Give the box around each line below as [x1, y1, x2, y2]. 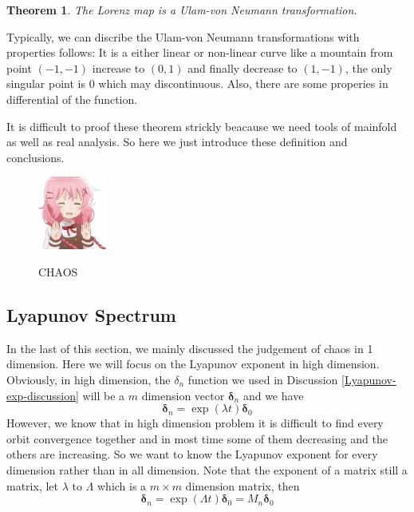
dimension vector [141, 387, 225, 403]
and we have [242, 387, 304, 403]
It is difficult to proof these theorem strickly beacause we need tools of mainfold [6, 117, 397, 134]
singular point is [6, 75, 85, 92]
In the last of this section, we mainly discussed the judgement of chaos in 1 [6, 339, 373, 356]
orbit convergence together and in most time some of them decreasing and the [6, 430, 388, 447]
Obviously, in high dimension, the [6, 371, 171, 387]
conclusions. [6, 149, 65, 165]
